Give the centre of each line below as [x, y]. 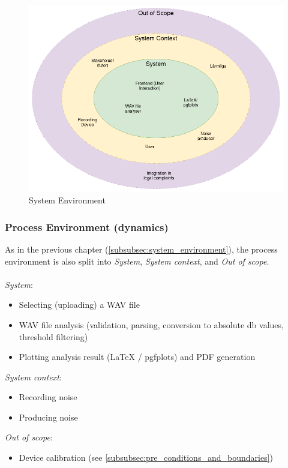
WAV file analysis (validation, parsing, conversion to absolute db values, [151, 324]
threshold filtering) [53, 336]
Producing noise [48, 417]
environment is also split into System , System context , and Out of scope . [137, 261]
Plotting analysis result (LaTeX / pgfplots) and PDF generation [137, 357]
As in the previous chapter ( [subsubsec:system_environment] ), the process [141, 249]
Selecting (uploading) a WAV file [79, 304]
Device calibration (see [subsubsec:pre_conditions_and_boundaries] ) [146, 457]
